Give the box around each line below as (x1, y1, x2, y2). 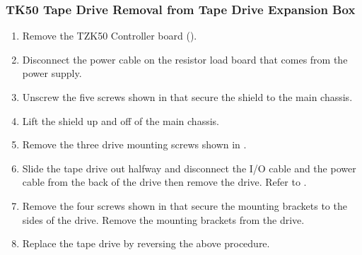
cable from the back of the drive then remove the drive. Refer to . (22, 174, 307, 189)
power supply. (22, 66, 82, 81)
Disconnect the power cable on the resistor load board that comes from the (22, 52, 348, 66)
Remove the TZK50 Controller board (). (22, 28, 197, 43)
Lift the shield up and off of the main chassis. (22, 113, 219, 128)
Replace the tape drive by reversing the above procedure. (22, 236, 270, 251)
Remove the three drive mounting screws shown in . (22, 137, 247, 152)
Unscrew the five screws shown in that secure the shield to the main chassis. (22, 90, 353, 104)
